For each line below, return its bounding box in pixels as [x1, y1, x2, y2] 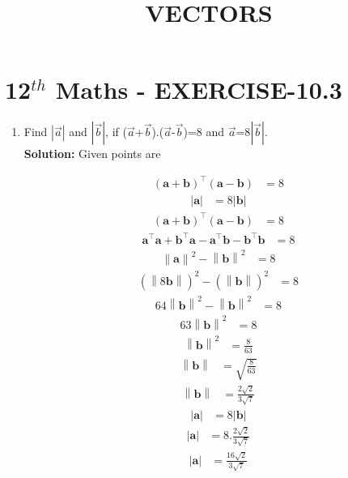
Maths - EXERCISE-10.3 [55, 73, 342, 106]
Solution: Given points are [23, 145, 161, 162]
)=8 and [183, 123, 225, 140]
